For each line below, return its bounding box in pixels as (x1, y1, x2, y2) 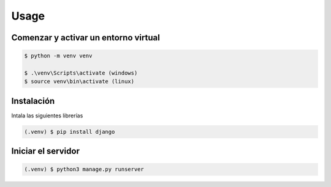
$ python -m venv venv (24, 53, 93, 59)
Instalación (11, 95, 55, 106)
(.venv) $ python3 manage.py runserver (24, 166, 144, 173)
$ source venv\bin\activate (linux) (24, 78, 135, 85)
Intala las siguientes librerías (11, 112, 83, 119)
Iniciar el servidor (11, 146, 80, 156)
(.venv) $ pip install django (24, 128, 115, 135)
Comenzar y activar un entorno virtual (11, 32, 161, 43)
